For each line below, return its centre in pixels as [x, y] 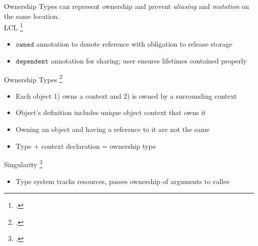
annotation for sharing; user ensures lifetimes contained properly [149, 61]
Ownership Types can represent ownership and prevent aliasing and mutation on [127, 6]
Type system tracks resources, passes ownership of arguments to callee [123, 181]
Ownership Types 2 [33, 78]
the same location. [32, 16]
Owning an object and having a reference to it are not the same [113, 129]
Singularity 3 [23, 163]
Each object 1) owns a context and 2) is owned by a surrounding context [126, 95]
